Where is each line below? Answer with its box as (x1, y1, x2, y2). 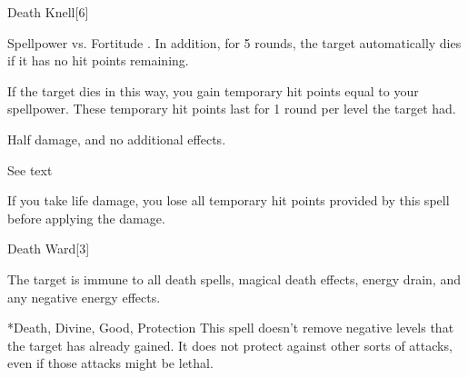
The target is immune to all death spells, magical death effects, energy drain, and (7, 269, 461, 288)
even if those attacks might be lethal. (7, 353, 214, 373)
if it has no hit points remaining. (7, 51, 189, 70)
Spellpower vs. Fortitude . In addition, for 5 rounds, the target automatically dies (7, 33, 462, 52)
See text (7, 160, 53, 179)
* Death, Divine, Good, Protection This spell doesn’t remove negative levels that (7, 318, 454, 337)
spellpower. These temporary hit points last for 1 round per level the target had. (7, 99, 456, 118)
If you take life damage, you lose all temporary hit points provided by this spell (7, 191, 450, 210)
